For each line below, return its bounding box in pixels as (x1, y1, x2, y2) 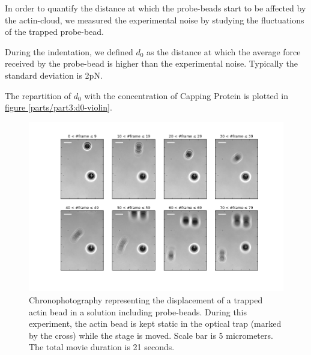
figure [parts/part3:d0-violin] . (5, 101, 112, 114)
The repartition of (5, 89, 71, 102)
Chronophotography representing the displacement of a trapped (29, 294, 263, 306)
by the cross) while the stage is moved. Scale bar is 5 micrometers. (29, 329, 273, 341)
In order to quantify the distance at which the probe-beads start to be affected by (5, 2, 306, 14)
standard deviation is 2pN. (5, 68, 103, 81)
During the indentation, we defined (5, 45, 133, 58)
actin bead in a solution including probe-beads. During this (29, 305, 247, 318)
